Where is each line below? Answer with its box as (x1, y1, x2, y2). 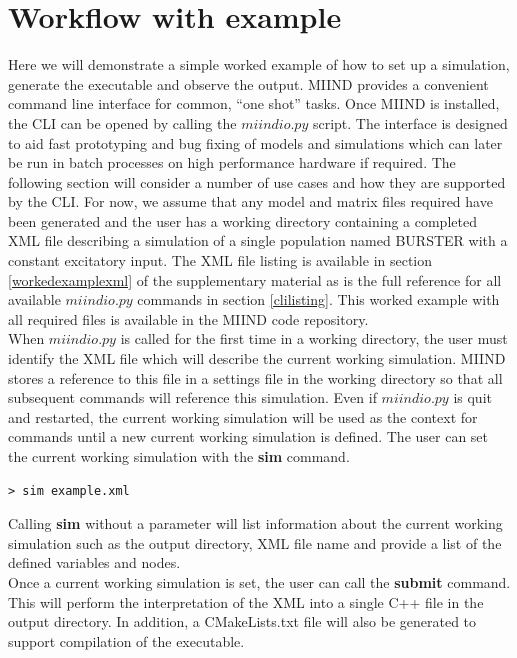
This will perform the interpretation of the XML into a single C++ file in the (8, 591, 484, 612)
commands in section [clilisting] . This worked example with (137, 289, 500, 310)
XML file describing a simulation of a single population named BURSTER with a (8, 230, 508, 251)
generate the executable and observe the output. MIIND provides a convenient (8, 73, 489, 94)
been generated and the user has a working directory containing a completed (8, 210, 477, 231)
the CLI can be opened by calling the (8, 112, 237, 133)
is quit (453, 387, 492, 408)
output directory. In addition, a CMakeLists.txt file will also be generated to (8, 611, 477, 632)
